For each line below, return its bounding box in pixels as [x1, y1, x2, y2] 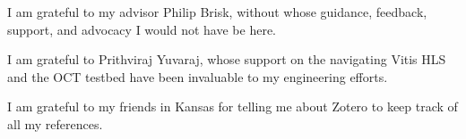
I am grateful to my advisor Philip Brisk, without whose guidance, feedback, [7, 3, 427, 20]
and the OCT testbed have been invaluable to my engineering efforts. [7, 67, 388, 86]
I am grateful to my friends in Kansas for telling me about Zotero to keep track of [7, 97, 458, 116]
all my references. [7, 114, 103, 133]
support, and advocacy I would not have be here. [7, 20, 277, 38]
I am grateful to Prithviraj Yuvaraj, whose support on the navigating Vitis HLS [7, 50, 446, 69]
